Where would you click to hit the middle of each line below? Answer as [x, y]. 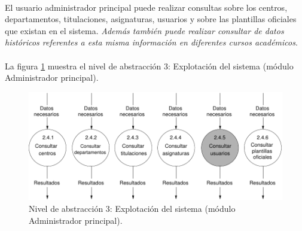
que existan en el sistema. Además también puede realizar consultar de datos [144, 30]
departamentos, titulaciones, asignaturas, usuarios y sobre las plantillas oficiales [151, 19]
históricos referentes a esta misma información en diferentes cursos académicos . [151, 42]
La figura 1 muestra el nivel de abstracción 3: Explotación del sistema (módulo [149, 66]
